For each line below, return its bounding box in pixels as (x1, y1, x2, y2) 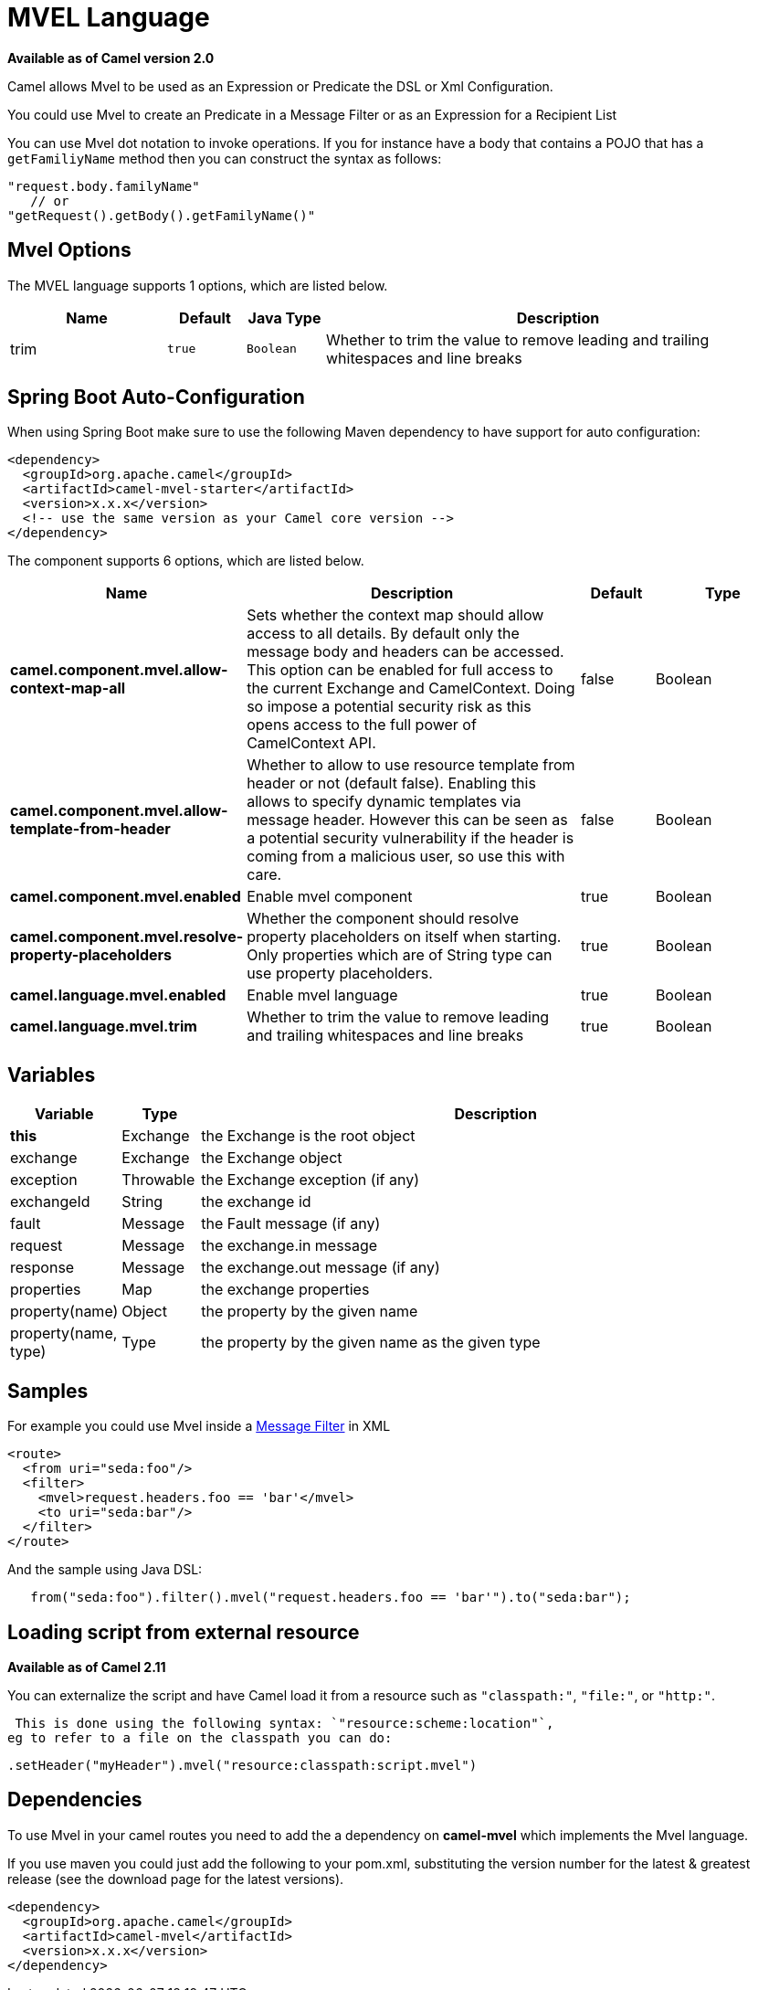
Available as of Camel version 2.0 (7, 49, 215, 66)
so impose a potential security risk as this (247, 697, 532, 716)
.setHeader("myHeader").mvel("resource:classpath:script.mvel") (7, 1757, 478, 1773)
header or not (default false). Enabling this (247, 774, 536, 793)
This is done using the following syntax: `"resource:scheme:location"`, (15, 1715, 554, 1731)
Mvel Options (7, 238, 132, 262)
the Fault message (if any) (201, 1214, 381, 1233)
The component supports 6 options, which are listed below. (7, 553, 364, 569)
